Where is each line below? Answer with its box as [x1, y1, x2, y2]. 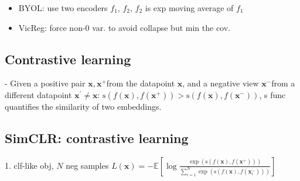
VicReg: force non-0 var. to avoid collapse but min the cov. [18, 21, 231, 33]
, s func [259, 88, 286, 100]
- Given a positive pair [5, 77, 86, 89]
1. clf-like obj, [5, 159, 54, 171]
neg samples [66, 159, 109, 171]
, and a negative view [182, 77, 259, 89]
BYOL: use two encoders [18, 2, 108, 13]
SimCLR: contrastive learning [5, 128, 189, 147]
